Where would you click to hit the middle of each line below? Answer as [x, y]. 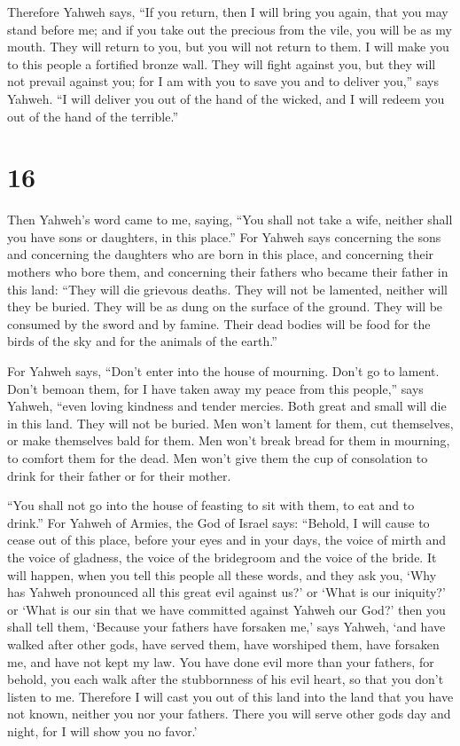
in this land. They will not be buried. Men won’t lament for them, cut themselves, [230, 423]
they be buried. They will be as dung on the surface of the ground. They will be [225, 306]
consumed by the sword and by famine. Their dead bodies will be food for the [219, 323]
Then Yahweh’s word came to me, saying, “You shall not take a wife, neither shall [230, 220]
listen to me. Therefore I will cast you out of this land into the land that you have [230, 696]
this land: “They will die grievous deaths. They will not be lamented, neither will [227, 289]
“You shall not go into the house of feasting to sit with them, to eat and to [211, 505]
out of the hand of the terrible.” [93, 116]
